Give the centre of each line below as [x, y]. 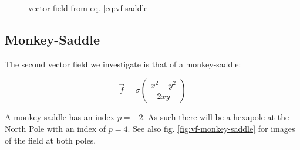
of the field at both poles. [50, 140]
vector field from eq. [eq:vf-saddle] [89, 8]
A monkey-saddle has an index [60, 117]
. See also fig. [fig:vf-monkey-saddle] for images [211, 128]
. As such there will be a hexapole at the [216, 117]
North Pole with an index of [55, 128]
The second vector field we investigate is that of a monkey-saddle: [123, 64]
